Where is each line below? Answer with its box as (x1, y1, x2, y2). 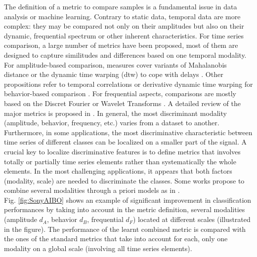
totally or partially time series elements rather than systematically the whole (4, 156, 236, 166)
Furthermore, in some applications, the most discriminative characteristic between (4, 127, 253, 137)
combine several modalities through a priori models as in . (4, 185, 180, 195)
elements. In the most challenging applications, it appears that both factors (4, 166, 232, 176)
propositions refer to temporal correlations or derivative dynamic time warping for (4, 78, 253, 89)
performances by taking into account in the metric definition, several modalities (4, 204, 245, 215)
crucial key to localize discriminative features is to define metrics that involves (4, 146, 241, 156)
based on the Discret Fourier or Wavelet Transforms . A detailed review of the (4, 98, 241, 108)
